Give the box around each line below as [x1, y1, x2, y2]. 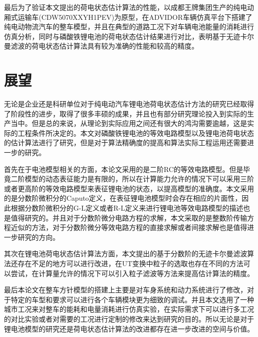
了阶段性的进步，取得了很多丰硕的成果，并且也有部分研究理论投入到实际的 [4, 108, 247, 118]
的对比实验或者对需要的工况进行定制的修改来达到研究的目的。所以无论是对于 [4, 313, 254, 324]
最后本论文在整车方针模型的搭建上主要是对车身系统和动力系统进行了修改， [4, 284, 247, 295]
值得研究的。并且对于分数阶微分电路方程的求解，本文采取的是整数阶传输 [10, 212, 247, 223]
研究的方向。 [17, 231, 60, 242]
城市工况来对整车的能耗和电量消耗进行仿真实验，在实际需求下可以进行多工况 [4, 304, 254, 314]
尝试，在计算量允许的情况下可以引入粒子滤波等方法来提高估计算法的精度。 [10, 268, 254, 278]
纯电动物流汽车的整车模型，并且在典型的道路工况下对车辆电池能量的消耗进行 [4, 21, 254, 32]
